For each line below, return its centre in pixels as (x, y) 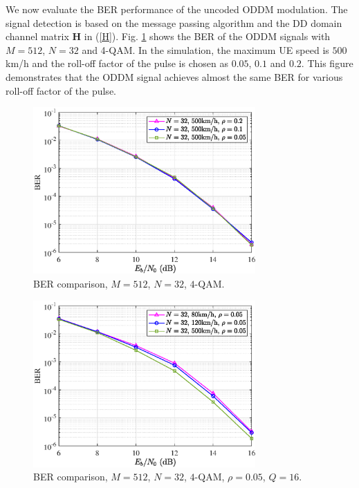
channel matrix (37, 36)
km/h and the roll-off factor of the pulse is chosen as (117, 63)
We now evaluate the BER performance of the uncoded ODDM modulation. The (177, 9)
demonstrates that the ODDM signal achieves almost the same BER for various (174, 76)
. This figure (327, 63)
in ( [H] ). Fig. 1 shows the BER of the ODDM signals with (207, 36)
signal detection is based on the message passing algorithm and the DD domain (174, 22)
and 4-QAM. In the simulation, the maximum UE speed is (205, 49)
